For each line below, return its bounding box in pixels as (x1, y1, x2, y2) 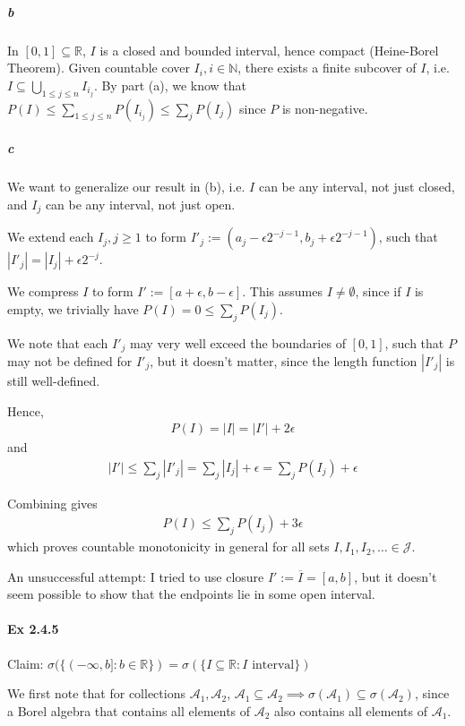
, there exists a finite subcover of (237, 58, 417, 77)
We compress (7, 282, 79, 301)
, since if (355, 282, 401, 301)
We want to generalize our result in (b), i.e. (7, 177, 245, 196)
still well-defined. (7, 372, 100, 389)
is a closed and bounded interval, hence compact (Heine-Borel (99, 40, 439, 59)
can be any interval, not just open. (45, 194, 236, 213)
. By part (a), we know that (93, 75, 247, 94)
